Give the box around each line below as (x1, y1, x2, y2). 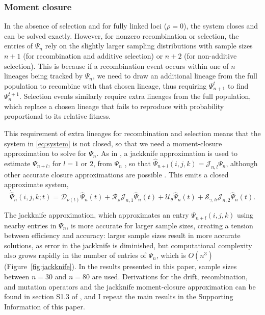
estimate (4, 158, 31, 169)
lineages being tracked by (4, 70, 83, 81)
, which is (156, 250, 186, 260)
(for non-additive (184, 50, 237, 61)
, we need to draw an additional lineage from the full (93, 70, 257, 81)
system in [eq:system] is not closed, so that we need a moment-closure (4, 138, 222, 148)
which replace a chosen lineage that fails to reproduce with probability (4, 100, 224, 111)
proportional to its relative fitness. (4, 111, 111, 121)
